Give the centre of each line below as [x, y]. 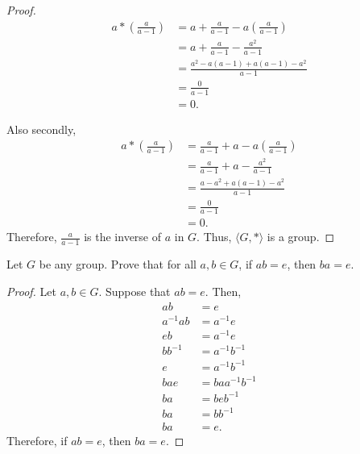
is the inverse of [123, 237]
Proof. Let [31, 291]
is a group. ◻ [301, 237]
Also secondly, [41, 129]
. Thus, [214, 237]
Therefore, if [37, 441]
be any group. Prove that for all [118, 264]
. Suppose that [134, 291]
